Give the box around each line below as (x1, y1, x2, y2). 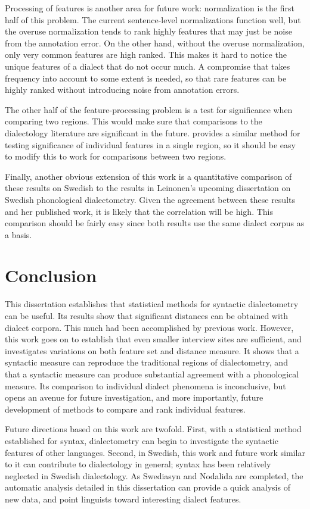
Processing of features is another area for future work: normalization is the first (5, 2, 294, 14)
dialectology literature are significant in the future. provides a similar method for (5, 126, 300, 139)
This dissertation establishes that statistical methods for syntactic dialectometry (5, 298, 299, 310)
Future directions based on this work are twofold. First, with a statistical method (5, 423, 302, 435)
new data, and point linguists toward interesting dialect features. (5, 492, 241, 505)
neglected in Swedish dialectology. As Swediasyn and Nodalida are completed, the (5, 469, 303, 482)
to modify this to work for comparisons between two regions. (5, 150, 227, 163)
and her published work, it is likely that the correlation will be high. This (5, 205, 273, 217)
